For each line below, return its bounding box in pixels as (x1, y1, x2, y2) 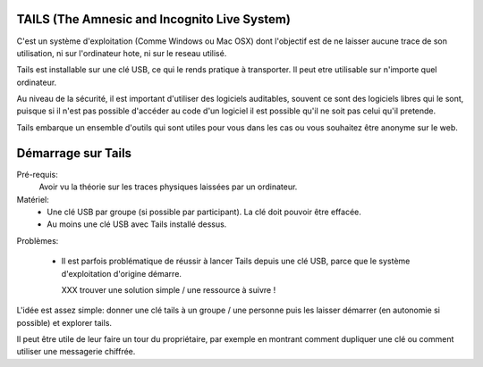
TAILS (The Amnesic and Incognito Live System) (16, 12, 291, 27)
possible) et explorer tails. (16, 317, 112, 328)
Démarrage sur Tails (16, 146, 132, 161)
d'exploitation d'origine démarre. (61, 268, 182, 279)
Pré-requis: (16, 169, 58, 179)
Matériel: (16, 194, 49, 204)
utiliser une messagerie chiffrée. (16, 346, 136, 357)
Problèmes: (16, 235, 59, 246)
